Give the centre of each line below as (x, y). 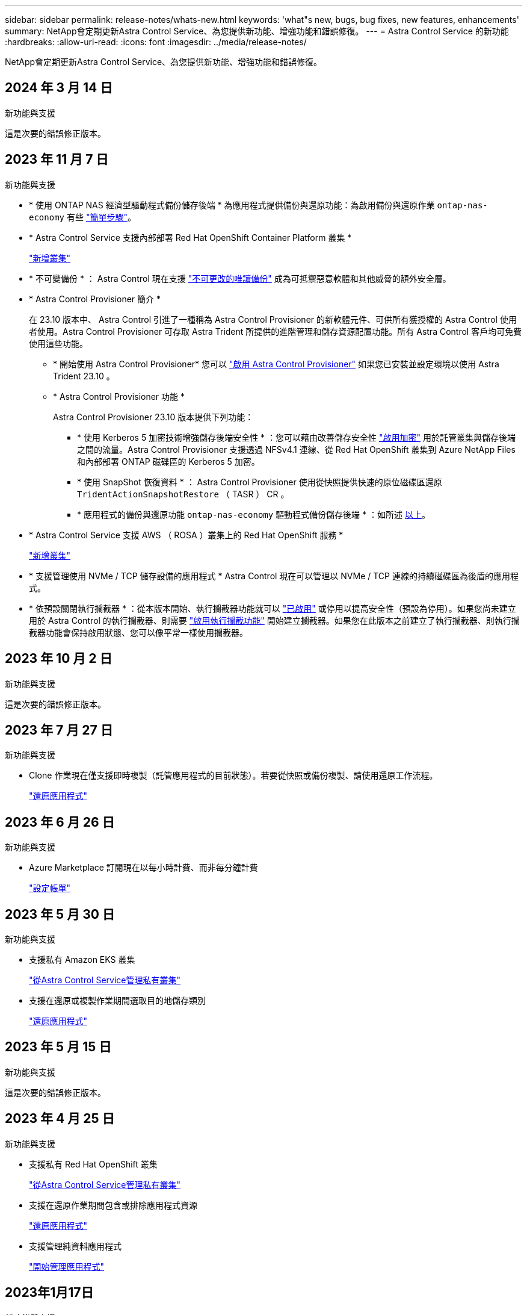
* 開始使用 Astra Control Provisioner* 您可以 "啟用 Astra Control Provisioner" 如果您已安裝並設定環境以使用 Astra (276, 364)
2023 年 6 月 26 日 (60, 822)
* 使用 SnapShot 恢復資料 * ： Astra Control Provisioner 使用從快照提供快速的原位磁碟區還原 (260, 482)
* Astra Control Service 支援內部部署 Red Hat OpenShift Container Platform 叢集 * (190, 237)
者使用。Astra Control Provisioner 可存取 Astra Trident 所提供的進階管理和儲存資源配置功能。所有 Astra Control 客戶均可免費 (276, 331)
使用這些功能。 (58, 343)
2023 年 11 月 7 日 (57, 160)
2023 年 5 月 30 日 (60, 914)
